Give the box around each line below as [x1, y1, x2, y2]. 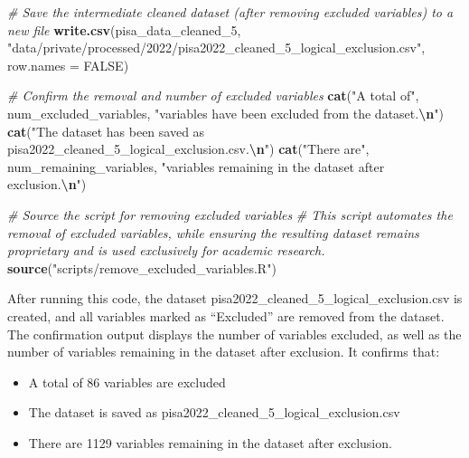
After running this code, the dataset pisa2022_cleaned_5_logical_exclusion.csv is [7, 289, 463, 308]
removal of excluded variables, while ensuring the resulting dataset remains [7, 223, 419, 242]
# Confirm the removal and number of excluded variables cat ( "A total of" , [7, 86, 419, 105]
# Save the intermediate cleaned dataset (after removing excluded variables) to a [7, 3, 454, 21]
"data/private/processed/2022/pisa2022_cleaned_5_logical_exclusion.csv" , [7, 38, 426, 57]
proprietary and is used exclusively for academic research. [7, 241, 325, 260]
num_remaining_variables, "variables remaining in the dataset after [7, 157, 385, 176]
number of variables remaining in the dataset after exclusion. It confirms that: [7, 342, 440, 361]
